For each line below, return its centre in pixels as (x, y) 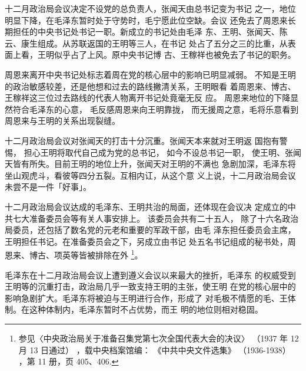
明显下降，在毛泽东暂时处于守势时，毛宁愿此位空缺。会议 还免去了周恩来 (146, 20)
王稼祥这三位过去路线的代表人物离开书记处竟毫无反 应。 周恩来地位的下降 (148, 98)
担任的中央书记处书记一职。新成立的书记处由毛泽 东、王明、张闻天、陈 (150, 32)
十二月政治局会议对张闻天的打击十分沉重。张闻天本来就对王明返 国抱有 (142, 140)
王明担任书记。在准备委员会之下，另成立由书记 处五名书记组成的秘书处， (146, 241)
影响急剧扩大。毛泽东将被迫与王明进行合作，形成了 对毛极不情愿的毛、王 (146, 298)
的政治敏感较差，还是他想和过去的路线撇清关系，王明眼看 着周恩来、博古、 (150, 86)
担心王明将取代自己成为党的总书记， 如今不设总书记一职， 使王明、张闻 (162, 152)
